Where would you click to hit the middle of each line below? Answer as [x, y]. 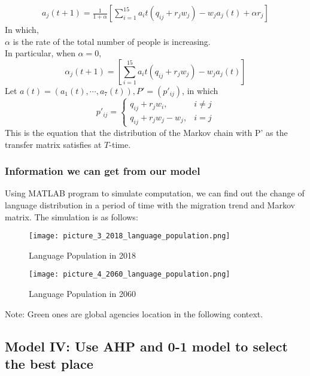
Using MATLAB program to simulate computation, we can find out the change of [155, 193]
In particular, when [40, 53]
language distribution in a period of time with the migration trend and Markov [150, 204]
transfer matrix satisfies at [53, 144]
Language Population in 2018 [82, 255]
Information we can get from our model [103, 171]
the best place [49, 364]
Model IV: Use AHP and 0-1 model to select [146, 346]
